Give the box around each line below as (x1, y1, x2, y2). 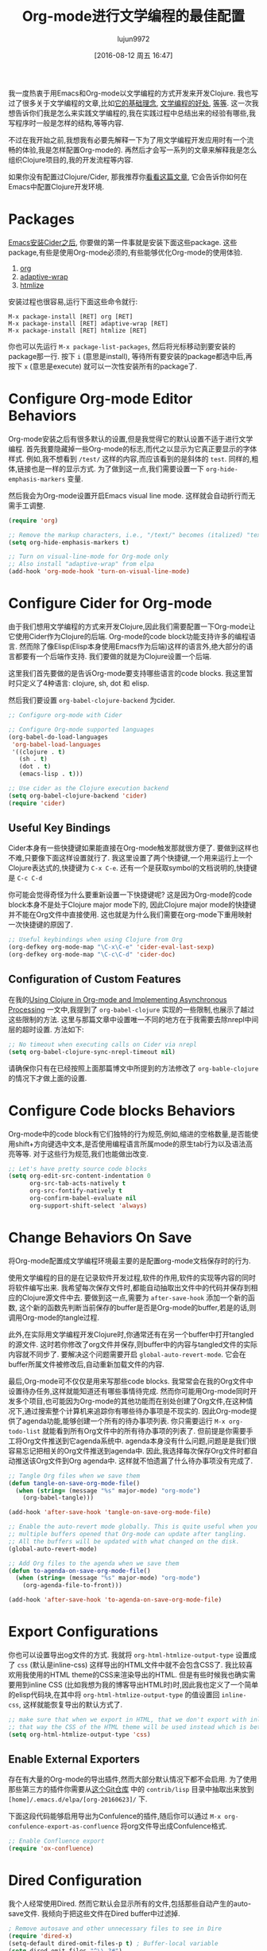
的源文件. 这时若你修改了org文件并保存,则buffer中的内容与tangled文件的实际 (8, 1339, 258, 1349)
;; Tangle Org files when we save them (8, 1472, 141, 1480)
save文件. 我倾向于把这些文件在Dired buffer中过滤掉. (8, 1909, 180, 1918)
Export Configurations (8, 1623, 159, 1641)
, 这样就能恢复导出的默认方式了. (18, 1699, 123, 1709)
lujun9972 (117, 33, 150, 44)
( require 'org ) (8, 517, 59, 525)
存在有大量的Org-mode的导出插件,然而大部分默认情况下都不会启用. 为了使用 (8, 1774, 257, 1784)
